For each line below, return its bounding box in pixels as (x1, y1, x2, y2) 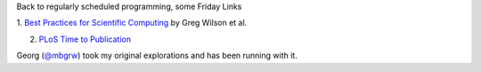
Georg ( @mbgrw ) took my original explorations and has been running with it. (16, 50, 298, 61)
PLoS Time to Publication (38, 34, 131, 44)
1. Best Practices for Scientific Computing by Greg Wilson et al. (16, 18, 248, 28)
